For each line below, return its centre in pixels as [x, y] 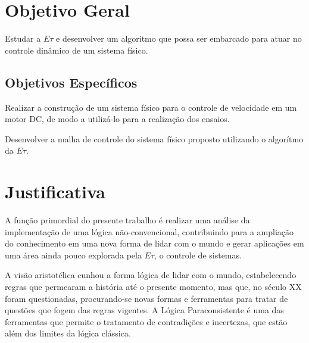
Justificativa [55, 191]
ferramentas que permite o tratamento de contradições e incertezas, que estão [146, 321]
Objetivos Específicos [71, 82]
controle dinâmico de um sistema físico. [77, 50]
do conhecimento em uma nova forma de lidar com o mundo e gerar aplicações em [154, 243]
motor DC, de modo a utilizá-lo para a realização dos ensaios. [117, 119]
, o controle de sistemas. [198, 255]
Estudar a [23, 38]
